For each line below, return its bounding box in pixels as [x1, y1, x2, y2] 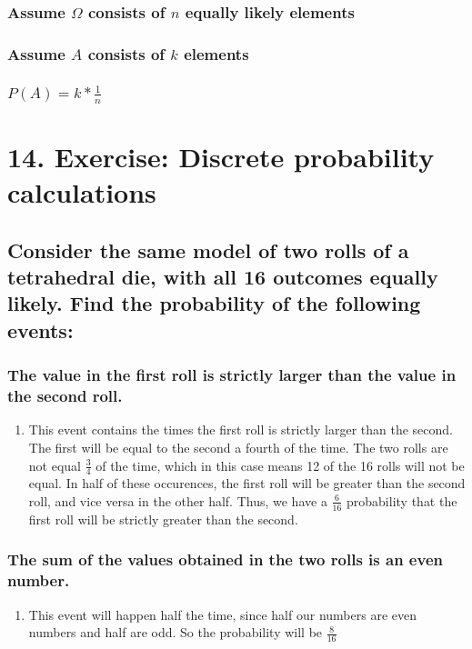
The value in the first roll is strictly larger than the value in [7, 364, 457, 386]
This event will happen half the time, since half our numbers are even [28, 604, 417, 624]
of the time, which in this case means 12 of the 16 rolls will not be [95, 455, 465, 474]
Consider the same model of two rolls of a [7, 235, 409, 264]
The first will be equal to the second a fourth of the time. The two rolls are [28, 437, 448, 456]
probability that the [346, 491, 457, 510]
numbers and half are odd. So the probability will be [28, 623, 323, 642]
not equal [28, 455, 81, 474]
